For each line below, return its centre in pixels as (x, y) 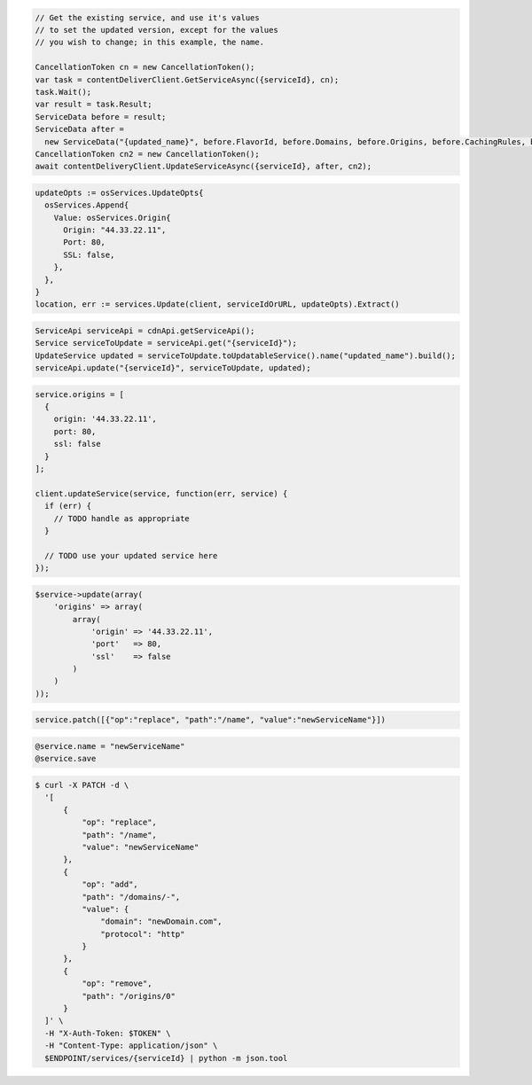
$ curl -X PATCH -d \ (82, 785)
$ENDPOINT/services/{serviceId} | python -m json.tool (166, 1058)
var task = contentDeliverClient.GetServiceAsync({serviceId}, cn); (187, 79)
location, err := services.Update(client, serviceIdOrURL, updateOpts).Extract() (218, 304)
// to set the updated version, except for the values (156, 30)
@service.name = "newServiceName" (110, 746)
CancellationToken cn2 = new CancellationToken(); (148, 154)
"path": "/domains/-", (131, 897)
